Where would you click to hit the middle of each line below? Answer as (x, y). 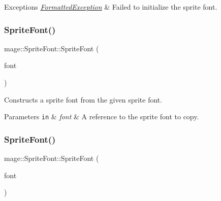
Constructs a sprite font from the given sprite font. (83, 99)
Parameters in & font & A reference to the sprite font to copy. (102, 116)
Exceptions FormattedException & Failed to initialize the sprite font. (111, 7)
